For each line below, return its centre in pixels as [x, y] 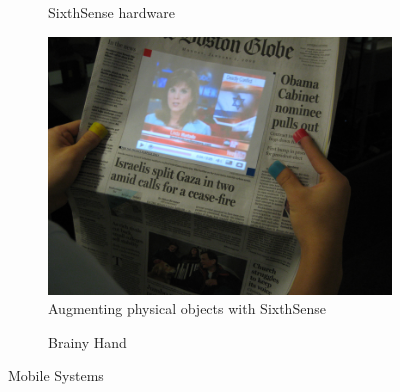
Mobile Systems [56, 375]
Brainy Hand [87, 341]
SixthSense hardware [111, 12]
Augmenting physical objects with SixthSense [187, 308]
